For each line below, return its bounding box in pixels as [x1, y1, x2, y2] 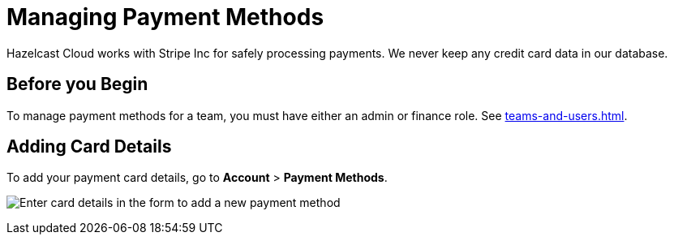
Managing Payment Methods [6, 3, 324, 31]
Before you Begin [6, 74, 148, 95]
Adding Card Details [6, 136, 172, 157]
